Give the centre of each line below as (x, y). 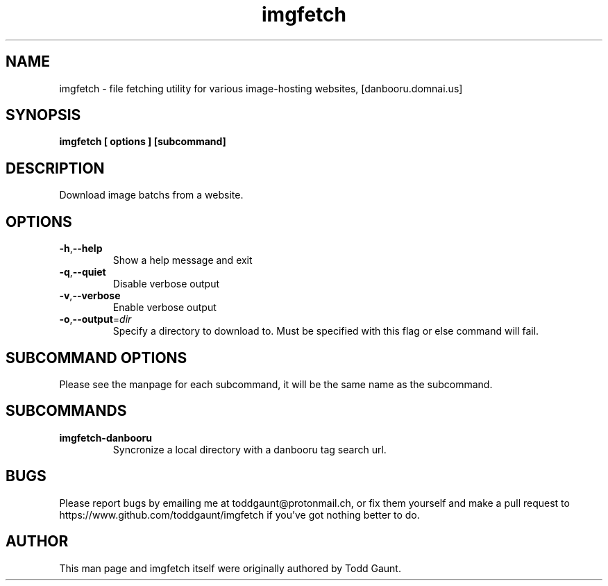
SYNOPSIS (43, 115)
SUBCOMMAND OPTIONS (96, 358)
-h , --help (81, 249)
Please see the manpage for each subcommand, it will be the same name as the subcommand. (276, 384)
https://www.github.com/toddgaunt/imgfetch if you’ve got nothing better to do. (239, 514)
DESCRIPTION (55, 168)
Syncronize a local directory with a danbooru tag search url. (250, 449)
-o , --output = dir (95, 319)
